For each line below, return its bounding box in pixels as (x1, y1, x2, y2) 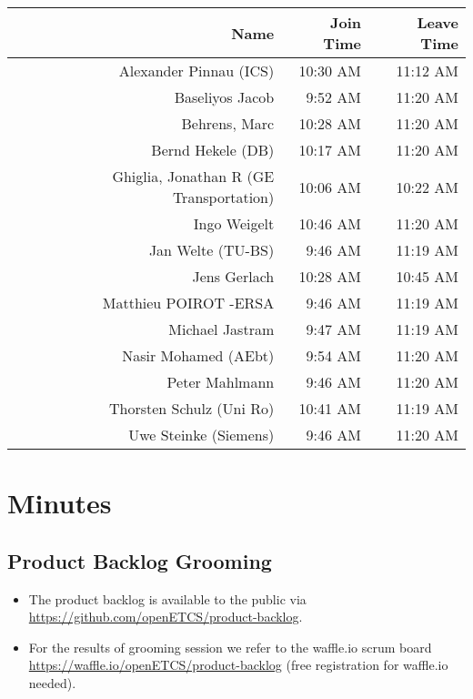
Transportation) (172, 187, 275, 208)
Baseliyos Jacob (174, 86, 275, 107)
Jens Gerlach (192, 266, 275, 287)
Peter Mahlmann (166, 371, 275, 392)
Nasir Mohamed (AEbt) (122, 345, 275, 366)
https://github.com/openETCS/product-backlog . (28, 607, 303, 626)
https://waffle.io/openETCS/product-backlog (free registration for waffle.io (28, 655, 448, 674)
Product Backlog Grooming (7, 546, 272, 574)
